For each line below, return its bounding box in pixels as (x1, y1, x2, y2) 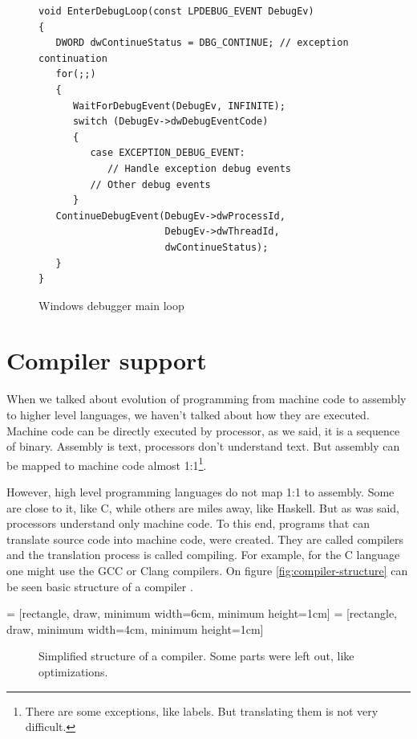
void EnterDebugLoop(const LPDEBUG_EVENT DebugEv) (38, 6, 314, 17)
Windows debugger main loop (38, 296, 184, 313)
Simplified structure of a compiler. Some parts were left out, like (38, 647, 354, 664)
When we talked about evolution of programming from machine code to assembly (6, 390, 407, 407)
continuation (38, 52, 107, 64)
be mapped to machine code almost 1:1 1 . (6, 454, 207, 473)
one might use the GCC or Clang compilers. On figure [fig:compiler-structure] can (6, 562, 408, 578)
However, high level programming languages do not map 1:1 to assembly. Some (6, 484, 395, 500)
